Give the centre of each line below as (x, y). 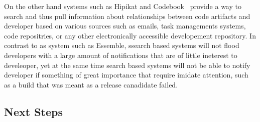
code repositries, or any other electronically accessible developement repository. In (130, 35)
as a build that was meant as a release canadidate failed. (91, 84)
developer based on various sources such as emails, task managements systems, (125, 26)
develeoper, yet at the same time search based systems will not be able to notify (127, 65)
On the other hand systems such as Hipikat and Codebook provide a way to (123, 6)
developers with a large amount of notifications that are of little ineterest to (121, 55)
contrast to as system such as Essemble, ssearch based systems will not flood (122, 45)
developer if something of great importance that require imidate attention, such (126, 75)
